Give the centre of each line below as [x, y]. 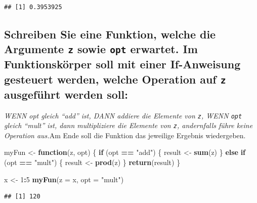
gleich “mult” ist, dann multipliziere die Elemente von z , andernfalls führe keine [128, 125]
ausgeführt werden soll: [66, 94]
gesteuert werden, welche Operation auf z [115, 79]
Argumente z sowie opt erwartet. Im [101, 49]
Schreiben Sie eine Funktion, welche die [110, 34]
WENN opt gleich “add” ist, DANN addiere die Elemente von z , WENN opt [123, 115]
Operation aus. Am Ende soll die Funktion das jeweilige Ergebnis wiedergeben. [125, 135]
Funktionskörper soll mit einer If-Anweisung [122, 64]
